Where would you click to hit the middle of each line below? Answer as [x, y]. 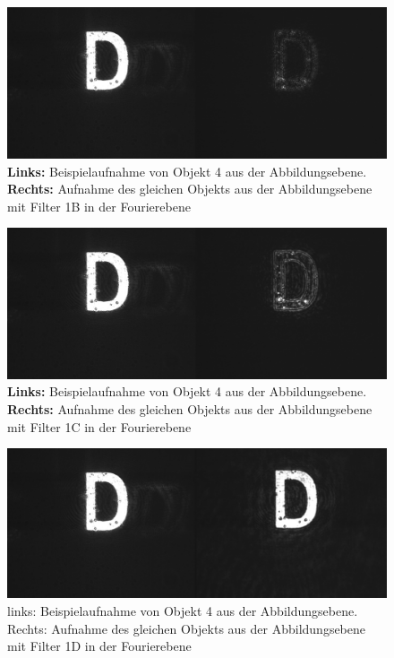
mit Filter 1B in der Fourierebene [99, 206]
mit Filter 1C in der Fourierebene [99, 426]
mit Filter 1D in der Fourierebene [99, 646]
